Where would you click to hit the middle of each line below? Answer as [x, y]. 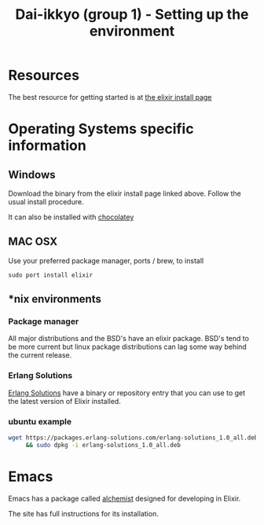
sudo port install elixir [50, 275]
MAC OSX [33, 242]
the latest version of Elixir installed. [65, 401]
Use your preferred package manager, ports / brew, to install [106, 260]
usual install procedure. [46, 201]
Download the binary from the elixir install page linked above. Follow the [125, 193]
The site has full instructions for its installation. [83, 513]
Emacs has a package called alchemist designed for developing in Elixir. [125, 498]
